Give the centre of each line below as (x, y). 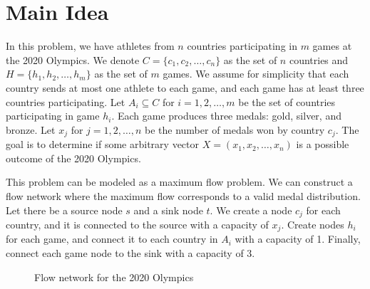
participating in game (53, 116)
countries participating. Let (66, 101)
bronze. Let (31, 129)
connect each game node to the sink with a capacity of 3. (130, 253)
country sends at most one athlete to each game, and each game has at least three (185, 87)
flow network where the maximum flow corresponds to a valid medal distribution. (183, 195)
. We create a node (251, 210)
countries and (319, 59)
